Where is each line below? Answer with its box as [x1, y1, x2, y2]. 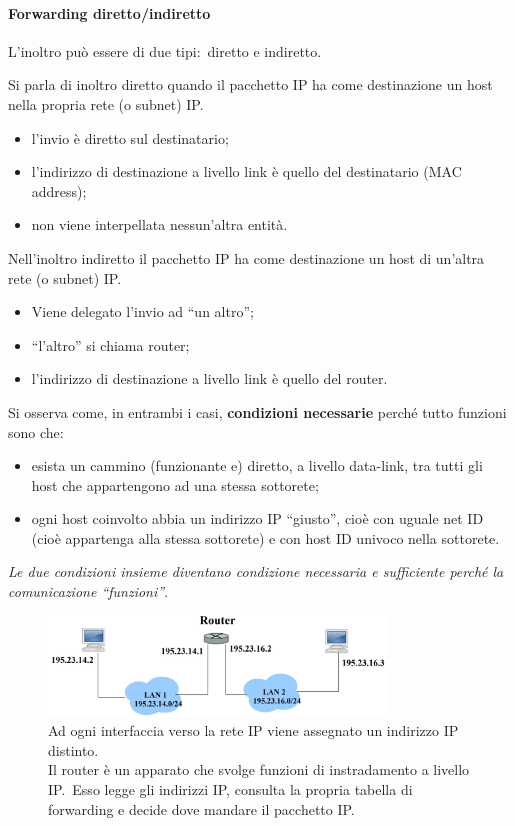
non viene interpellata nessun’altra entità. [31, 214, 288, 235]
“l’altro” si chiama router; [31, 334, 190, 355]
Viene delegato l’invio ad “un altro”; [31, 301, 254, 322]
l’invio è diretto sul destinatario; [31, 127, 229, 148]
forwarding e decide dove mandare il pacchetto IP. [48, 798, 355, 819]
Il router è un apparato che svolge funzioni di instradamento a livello [48, 759, 470, 780]
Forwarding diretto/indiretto [8, 2, 211, 23]
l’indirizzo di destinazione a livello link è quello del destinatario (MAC [31, 161, 462, 182]
